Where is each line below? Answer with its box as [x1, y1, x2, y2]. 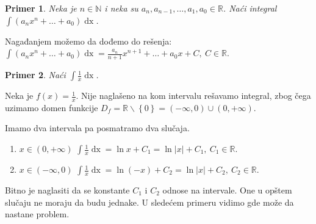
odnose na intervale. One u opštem [162, 184, 292, 197]
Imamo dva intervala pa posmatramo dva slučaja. [5, 121, 190, 134]
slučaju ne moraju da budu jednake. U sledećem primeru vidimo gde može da [5, 195, 294, 208]
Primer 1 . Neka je [5, 2, 77, 14]
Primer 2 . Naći [5, 68, 66, 81]
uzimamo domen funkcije [5, 101, 98, 114]
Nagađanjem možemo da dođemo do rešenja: [5, 34, 172, 47]
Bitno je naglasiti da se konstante [5, 184, 130, 197]
